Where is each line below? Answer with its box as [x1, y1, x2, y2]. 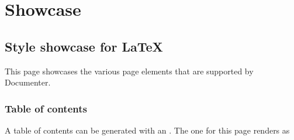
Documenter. [5, 76, 51, 88]
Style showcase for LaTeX [5, 37, 163, 55]
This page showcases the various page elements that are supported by [5, 64, 254, 77]
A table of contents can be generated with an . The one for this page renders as [5, 124, 290, 136]
